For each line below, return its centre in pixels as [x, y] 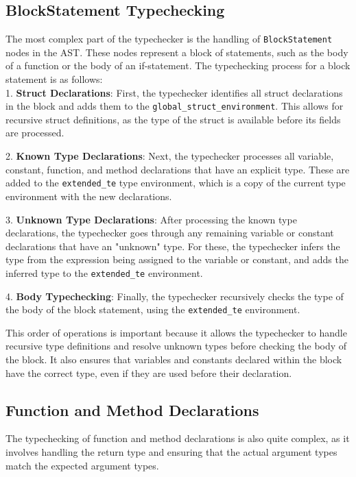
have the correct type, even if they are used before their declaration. [149, 372]
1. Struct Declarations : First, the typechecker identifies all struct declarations [174, 92]
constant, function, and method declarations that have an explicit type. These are [178, 169]
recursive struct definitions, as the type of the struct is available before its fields [173, 119]
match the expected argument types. [82, 465]
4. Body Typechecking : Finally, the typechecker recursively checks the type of [175, 296]
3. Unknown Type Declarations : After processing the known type [151, 219]
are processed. [35, 133]
